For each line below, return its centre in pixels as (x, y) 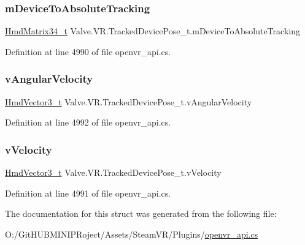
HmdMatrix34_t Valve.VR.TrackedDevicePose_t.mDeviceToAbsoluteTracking (152, 31)
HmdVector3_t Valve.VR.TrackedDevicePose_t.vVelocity (113, 172)
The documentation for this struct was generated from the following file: (141, 213)
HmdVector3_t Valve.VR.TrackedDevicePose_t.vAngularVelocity (129, 101)
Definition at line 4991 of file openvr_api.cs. (88, 193)
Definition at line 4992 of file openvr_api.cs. (88, 122)
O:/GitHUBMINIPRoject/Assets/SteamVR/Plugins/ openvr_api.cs (132, 234)
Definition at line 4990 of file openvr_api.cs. (88, 51)
